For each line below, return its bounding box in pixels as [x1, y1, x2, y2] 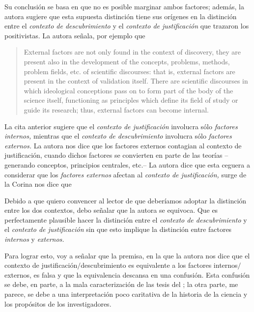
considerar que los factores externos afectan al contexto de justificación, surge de [4, 169, 247, 179]
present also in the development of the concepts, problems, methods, [24, 56, 230, 66]
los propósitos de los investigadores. [4, 298, 112, 309]
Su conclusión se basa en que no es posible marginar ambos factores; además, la [4, 1, 244, 11]
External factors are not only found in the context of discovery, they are [24, 47, 241, 57]
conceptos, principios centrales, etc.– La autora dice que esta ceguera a [37, 159, 250, 170]
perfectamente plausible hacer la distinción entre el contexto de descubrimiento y [4, 214, 247, 225]
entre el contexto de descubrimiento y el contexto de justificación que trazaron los [4, 21, 249, 31]
